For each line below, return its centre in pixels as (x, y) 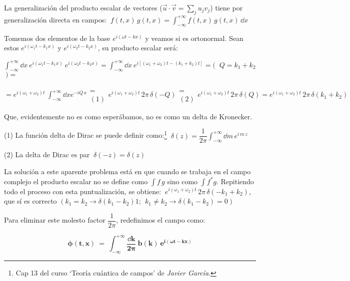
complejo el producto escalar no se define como (76, 181)
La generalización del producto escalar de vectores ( (83, 7)
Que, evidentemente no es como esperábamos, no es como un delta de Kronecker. (128, 116)
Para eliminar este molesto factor (55, 220)
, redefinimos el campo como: (161, 220)
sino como (182, 181)
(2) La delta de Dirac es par (47, 154)
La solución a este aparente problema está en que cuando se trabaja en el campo (127, 171)
